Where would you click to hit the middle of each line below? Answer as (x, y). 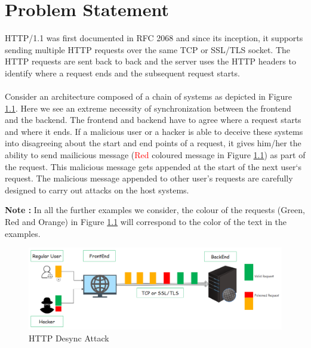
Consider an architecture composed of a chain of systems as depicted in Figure (149, 96)
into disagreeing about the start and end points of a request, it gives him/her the (153, 143)
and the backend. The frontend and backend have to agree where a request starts (153, 120)
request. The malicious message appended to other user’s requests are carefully (149, 178)
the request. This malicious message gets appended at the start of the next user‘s (153, 166)
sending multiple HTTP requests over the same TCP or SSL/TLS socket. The (148, 49)
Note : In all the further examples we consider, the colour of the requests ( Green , (155, 210)
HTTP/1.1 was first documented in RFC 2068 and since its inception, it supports (154, 38)
